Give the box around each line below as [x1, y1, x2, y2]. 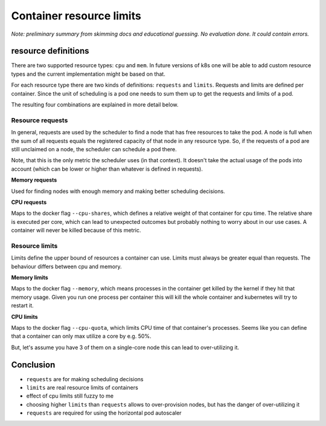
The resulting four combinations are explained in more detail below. [11, 101, 179, 108]
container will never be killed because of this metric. [11, 227, 141, 234]
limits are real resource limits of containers [26, 384, 138, 392]
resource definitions [11, 46, 89, 56]
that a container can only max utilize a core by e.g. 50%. [11, 333, 152, 340]
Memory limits [11, 274, 48, 281]
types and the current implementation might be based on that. [11, 70, 165, 77]
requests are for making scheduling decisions [26, 375, 144, 382]
